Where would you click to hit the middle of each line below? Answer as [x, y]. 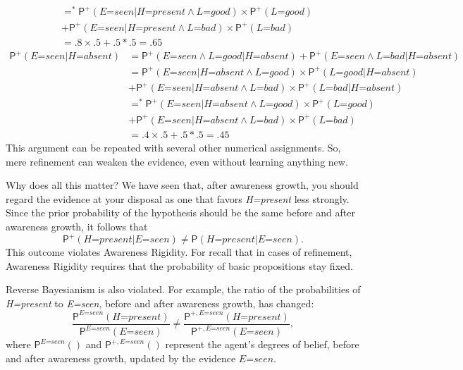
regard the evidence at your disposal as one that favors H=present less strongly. [178, 198]
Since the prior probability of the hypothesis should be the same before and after [180, 212]
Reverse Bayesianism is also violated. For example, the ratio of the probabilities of [183, 289]
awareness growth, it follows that [77, 226]
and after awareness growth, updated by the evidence [121, 358]
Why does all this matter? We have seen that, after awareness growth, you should [182, 185]
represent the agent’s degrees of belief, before [262, 344]
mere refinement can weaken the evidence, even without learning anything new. [177, 161]
